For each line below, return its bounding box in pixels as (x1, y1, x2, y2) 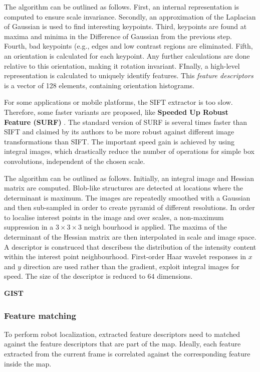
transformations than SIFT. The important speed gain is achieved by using (4, 136, 234, 146)
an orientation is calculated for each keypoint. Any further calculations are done (4, 50, 250, 61)
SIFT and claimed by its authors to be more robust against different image (4, 126, 234, 137)
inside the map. (4, 358, 52, 368)
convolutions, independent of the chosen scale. (4, 155, 145, 166)
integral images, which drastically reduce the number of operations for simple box (4, 146, 254, 156)
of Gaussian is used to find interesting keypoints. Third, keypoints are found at (4, 21, 247, 32)
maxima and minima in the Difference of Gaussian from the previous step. (4, 31, 232, 41)
